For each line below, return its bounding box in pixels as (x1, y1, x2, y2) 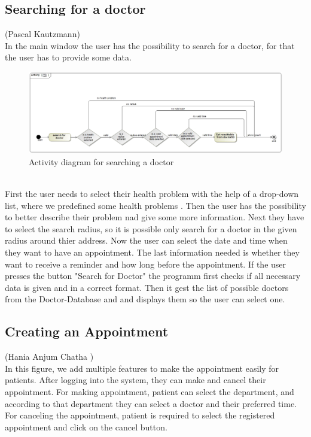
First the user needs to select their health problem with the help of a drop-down (5, 187, 299, 199)
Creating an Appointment (5, 322, 169, 341)
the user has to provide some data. (5, 51, 132, 63)
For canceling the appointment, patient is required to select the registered (5, 409, 275, 421)
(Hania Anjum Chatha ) (5, 350, 94, 363)
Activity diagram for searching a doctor (29, 155, 174, 168)
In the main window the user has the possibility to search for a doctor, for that (5, 39, 295, 51)
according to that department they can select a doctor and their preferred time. (5, 397, 297, 409)
